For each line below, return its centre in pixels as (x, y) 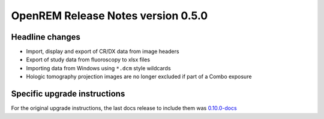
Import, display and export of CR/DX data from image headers (103, 52)
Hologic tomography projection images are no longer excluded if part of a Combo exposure (139, 77)
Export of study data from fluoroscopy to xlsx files (88, 59)
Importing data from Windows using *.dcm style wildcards (98, 68)
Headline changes (46, 37)
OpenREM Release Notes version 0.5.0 (109, 16)
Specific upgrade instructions (68, 94)
